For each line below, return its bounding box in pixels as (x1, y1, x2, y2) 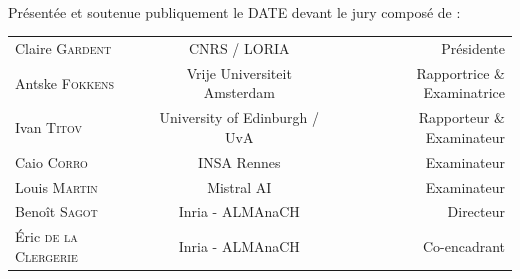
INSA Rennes (198, 151, 281, 172)
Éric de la (15, 226, 78, 247)
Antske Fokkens (15, 72, 115, 93)
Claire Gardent (15, 37, 112, 58)
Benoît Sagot (15, 201, 98, 222)
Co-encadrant (422, 235, 505, 256)
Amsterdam (203, 82, 275, 103)
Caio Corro (15, 151, 88, 172)
